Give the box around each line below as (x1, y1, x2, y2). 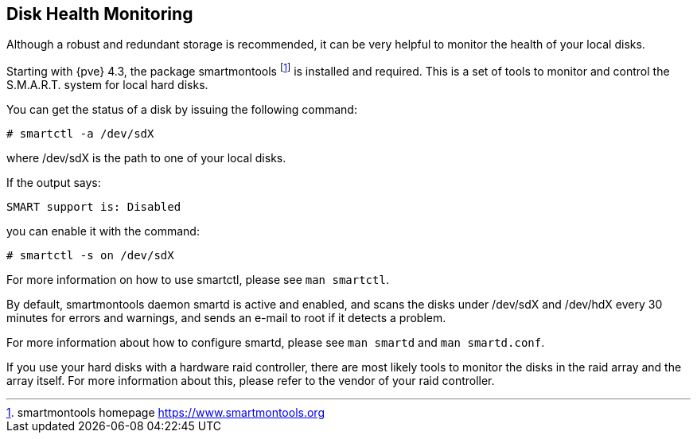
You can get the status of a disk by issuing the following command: (6, 103, 357, 117)
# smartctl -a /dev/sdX (6, 127, 154, 141)
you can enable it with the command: (6, 224, 200, 239)
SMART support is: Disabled (6, 200, 181, 214)
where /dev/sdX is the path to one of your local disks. (6, 151, 286, 165)
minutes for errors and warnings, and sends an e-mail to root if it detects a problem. (6, 311, 446, 325)
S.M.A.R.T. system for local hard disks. (6, 78, 208, 92)
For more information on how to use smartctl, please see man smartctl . (6, 273, 389, 287)
